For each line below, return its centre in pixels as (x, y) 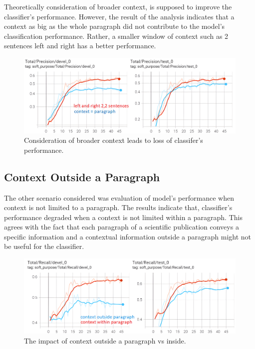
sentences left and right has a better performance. (80, 46)
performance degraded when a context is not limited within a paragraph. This (123, 217)
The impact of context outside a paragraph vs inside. (105, 340)
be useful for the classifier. (44, 246)
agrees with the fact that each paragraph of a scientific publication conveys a (122, 227)
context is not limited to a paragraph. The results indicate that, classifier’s (118, 207)
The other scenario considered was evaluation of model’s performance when (119, 197)
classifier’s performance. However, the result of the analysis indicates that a (119, 16)
